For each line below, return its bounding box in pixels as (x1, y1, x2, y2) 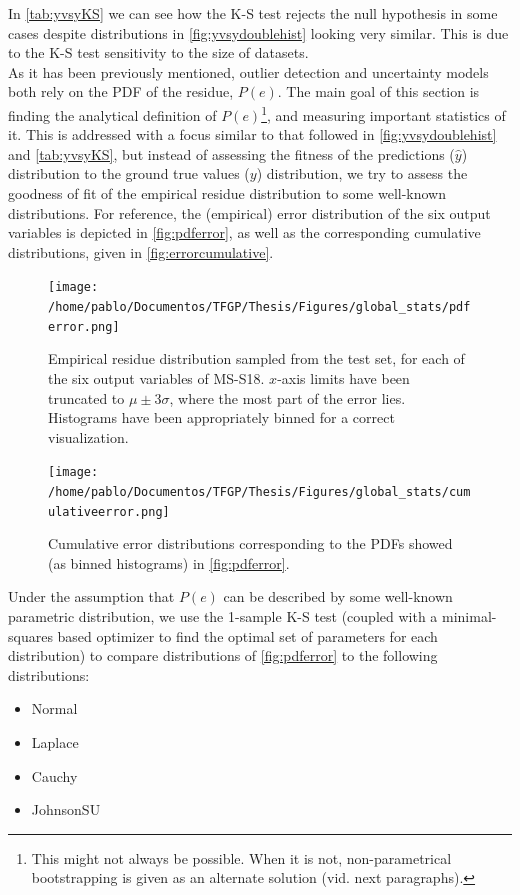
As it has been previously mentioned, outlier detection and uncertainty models (8, 61, 489, 82)
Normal (31, 698, 78, 719)
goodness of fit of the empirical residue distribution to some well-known (8, 183, 447, 203)
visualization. (48, 426, 129, 447)
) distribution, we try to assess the (256, 163, 468, 184)
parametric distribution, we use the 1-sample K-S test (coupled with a (8, 606, 438, 627)
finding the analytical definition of (8, 104, 217, 125)
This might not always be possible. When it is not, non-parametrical (31, 847, 452, 868)
